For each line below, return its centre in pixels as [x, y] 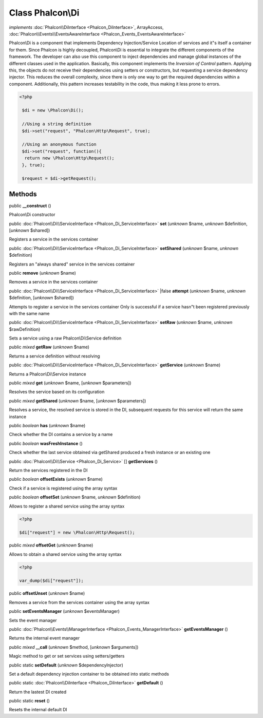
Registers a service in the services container [54, 239]
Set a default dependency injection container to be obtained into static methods [89, 674]
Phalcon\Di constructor [32, 215]
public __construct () [30, 206]
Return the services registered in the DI [48, 470]
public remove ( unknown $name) [43, 273]
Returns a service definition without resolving [55, 356]
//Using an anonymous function [59, 144]
